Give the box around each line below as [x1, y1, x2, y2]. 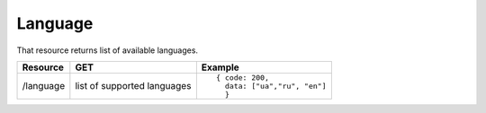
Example [201, 61, 240, 74]
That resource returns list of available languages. [16, 45, 198, 56]
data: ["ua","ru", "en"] [224, 81, 327, 91]
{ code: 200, [216, 73, 270, 83]
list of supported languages [75, 80, 192, 92]
